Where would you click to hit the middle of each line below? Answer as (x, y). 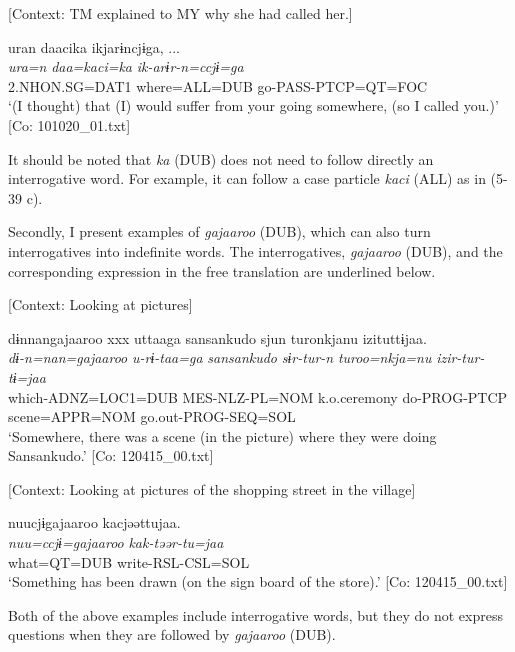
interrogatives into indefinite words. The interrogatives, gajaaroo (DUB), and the (255, 250)
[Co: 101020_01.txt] (69, 124)
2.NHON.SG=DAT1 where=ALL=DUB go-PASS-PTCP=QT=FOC (218, 85)
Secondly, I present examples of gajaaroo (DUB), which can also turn (219, 231)
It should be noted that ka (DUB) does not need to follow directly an (221, 158)
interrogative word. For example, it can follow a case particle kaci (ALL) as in (247, 178)
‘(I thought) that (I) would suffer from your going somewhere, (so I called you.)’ (253, 105)
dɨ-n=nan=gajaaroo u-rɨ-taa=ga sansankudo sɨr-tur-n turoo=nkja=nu (220, 357)
